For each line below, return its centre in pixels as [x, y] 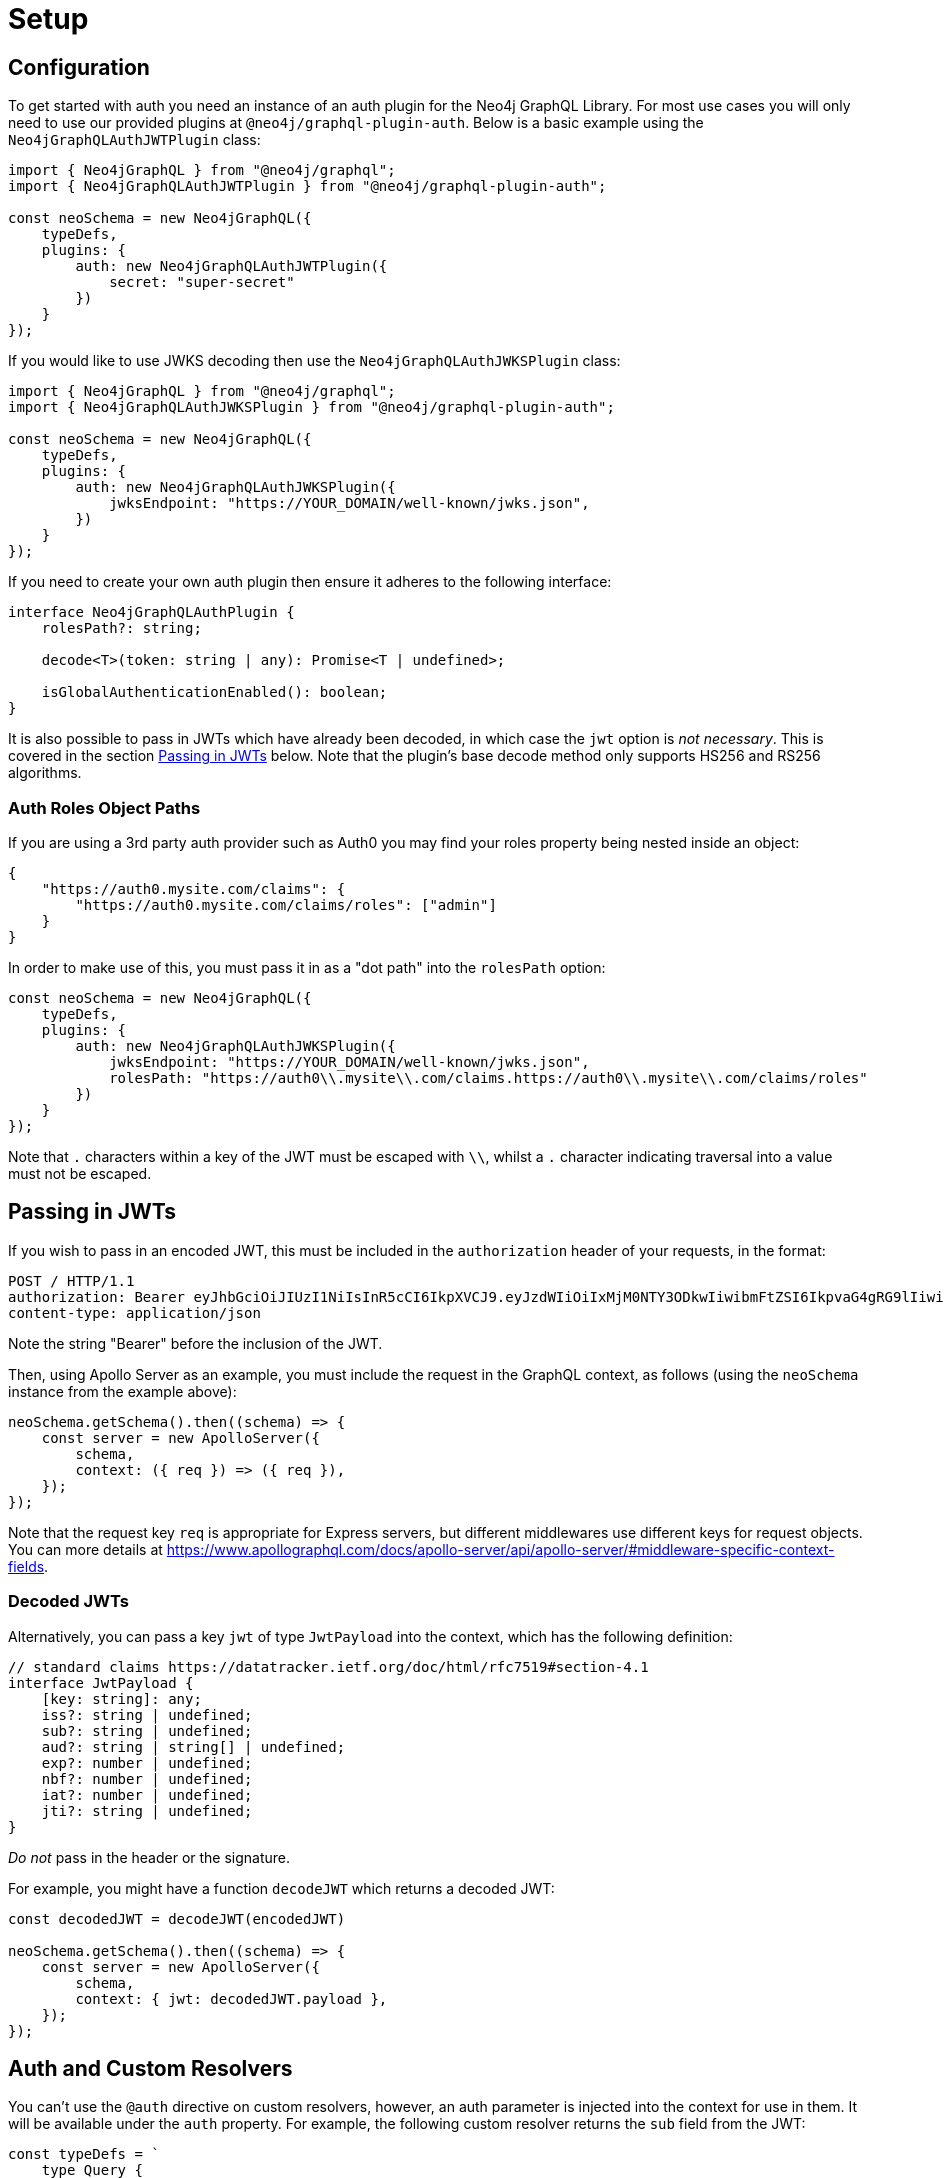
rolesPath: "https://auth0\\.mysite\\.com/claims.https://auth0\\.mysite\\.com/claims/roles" [488, 1077]
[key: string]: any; [121, 1698]
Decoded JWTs [68, 1601]
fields [26, 1566]
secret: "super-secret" [202, 282]
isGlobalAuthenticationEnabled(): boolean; [214, 692]
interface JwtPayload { [101, 1682]
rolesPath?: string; [121, 628]
